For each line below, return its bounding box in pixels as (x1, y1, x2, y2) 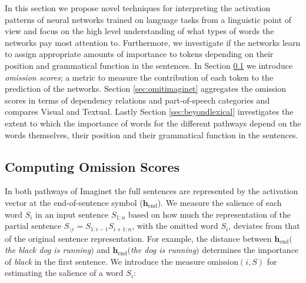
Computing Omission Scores (5, 157, 180, 175)
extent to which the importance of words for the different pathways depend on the (5, 116, 301, 129)
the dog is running (130, 244, 197, 256)
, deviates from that (228, 219, 300, 232)
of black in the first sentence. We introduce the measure (5, 255, 205, 267)
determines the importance (202, 244, 299, 256)
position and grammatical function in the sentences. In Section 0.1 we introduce (5, 59, 293, 71)
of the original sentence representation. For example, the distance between (5, 232, 272, 244)
